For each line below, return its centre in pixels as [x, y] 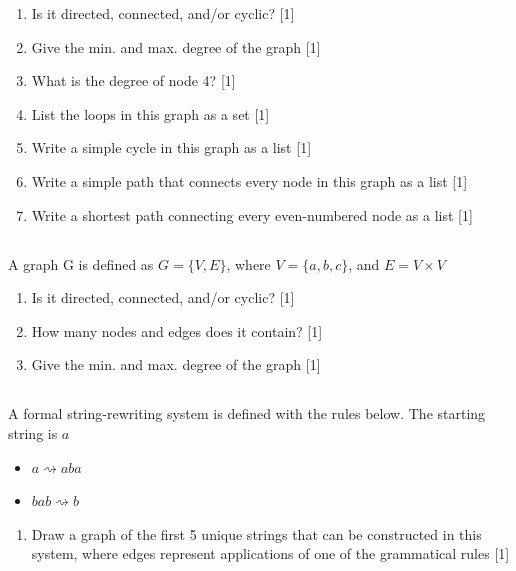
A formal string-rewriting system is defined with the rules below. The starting [247, 413]
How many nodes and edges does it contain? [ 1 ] [177, 330]
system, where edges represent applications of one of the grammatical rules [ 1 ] [270, 553]
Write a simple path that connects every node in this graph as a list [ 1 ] [249, 180]
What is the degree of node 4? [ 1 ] [133, 80]
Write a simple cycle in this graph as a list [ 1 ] [171, 147]
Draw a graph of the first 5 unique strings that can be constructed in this [256, 533]
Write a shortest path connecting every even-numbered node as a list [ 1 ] [252, 214]
